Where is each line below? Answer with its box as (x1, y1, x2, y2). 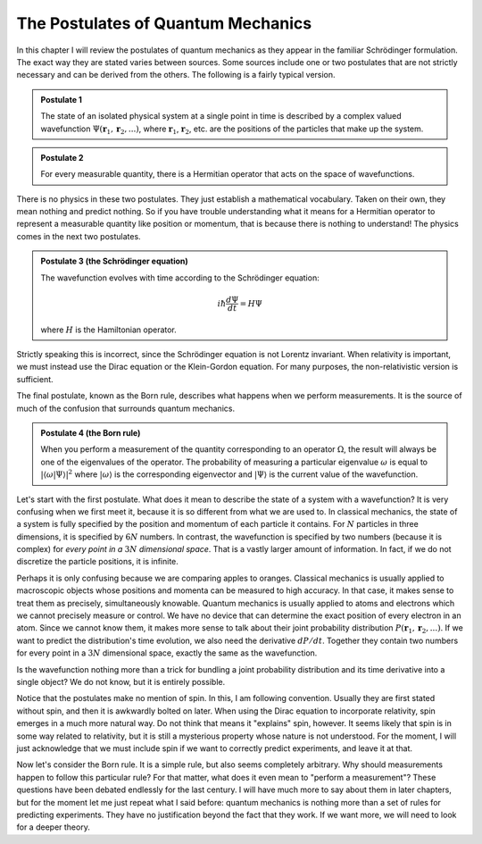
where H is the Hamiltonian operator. (40, 324, 178, 335)
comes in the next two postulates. (16, 230, 142, 241)
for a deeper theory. (16, 822, 91, 832)
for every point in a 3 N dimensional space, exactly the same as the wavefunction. (16, 648, 318, 658)
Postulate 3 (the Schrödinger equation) (40, 255, 189, 267)
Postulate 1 (40, 94, 82, 104)
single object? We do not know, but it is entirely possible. (16, 676, 226, 687)
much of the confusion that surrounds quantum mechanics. (16, 403, 236, 414)
